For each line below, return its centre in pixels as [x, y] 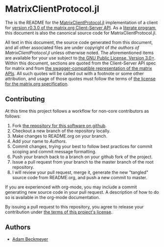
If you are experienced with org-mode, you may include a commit [71, 187]
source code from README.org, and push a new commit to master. [80, 177]
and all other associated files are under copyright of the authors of [72, 47]
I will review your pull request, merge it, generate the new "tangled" [80, 172]
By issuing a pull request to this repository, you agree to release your [74, 206]
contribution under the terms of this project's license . [59, 212]
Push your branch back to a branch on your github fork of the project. [82, 157]
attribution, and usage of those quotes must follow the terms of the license [80, 79]
